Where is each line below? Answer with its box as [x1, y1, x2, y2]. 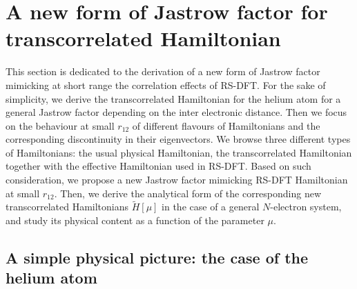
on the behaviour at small [6, 118, 115, 132]
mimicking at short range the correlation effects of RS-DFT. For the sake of [6, 77, 326, 92]
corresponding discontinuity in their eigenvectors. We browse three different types [6, 132, 351, 146]
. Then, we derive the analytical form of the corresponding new [54, 186, 322, 200]
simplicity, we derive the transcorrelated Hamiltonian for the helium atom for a [6, 91, 341, 106]
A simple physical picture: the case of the [6, 247, 309, 268]
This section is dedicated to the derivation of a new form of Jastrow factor [6, 64, 320, 79]
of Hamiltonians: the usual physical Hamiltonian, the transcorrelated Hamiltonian [6, 145, 352, 159]
